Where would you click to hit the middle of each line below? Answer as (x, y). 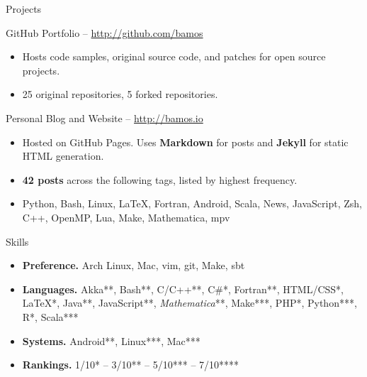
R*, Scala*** (50, 316)
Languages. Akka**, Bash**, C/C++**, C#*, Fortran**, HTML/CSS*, (183, 289)
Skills (17, 241)
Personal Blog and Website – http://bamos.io (105, 118)
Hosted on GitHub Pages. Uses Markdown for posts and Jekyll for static (185, 142)
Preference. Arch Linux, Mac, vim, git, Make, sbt (134, 265)
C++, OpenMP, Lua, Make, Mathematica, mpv (126, 217)
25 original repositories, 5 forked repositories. (120, 94)
